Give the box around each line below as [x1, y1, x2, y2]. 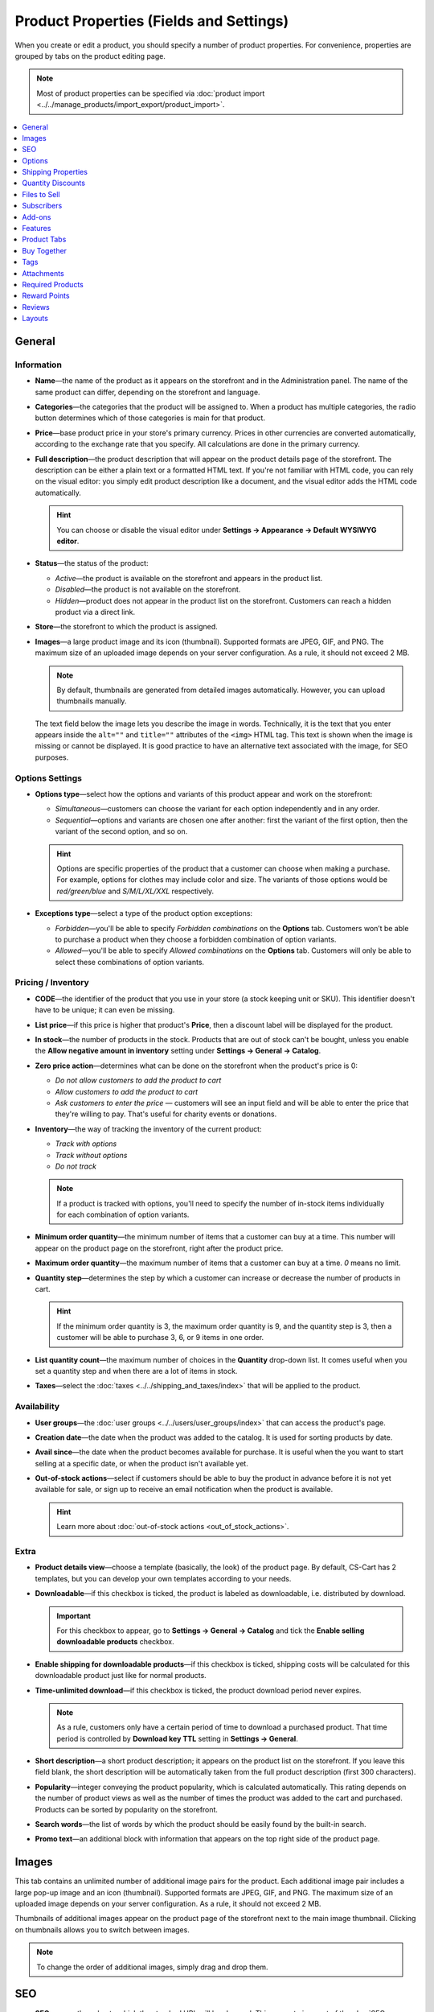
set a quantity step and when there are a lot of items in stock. [35, 1366, 238, 1375]
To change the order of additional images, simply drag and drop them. [36, 1962, 268, 1972]
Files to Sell [22, 189, 60, 199]
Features [22, 224, 51, 233]
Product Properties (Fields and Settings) [14, 12, 289, 30]
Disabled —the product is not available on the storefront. [55, 584, 241, 595]
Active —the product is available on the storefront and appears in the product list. [55, 573, 323, 583]
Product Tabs [22, 234, 67, 245]
